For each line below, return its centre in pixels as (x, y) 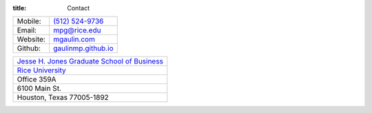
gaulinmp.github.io (83, 48)
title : (20, 8)
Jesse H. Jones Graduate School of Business (90, 61)
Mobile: (29, 21)
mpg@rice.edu (77, 30)
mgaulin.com (74, 39)
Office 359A (37, 79)
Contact (78, 8)
